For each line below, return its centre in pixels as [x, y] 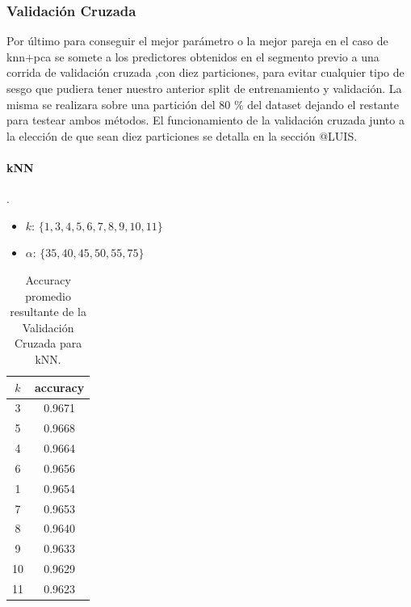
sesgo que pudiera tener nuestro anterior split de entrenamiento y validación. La [204, 88]
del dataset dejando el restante [323, 104]
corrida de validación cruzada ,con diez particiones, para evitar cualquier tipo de [205, 72]
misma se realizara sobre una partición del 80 [119, 104]
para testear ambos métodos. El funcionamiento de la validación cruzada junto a [205, 120]
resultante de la [48, 312]
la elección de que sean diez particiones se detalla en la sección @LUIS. [182, 135]
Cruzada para [48, 343]
